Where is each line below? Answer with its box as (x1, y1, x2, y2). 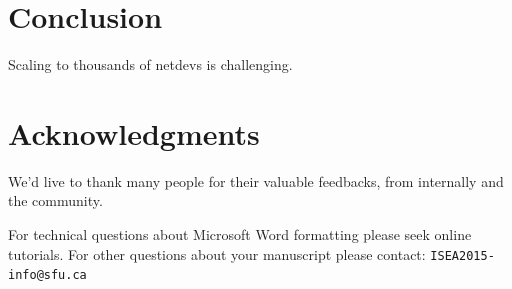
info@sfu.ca (8, 268, 87, 283)
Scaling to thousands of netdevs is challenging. (8, 54, 293, 75)
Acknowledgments (8, 112, 260, 153)
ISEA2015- (430, 248, 495, 263)
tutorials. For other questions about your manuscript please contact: (8, 243, 426, 264)
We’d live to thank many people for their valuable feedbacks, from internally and (8, 170, 504, 191)
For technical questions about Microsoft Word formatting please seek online (8, 224, 472, 245)
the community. (8, 190, 103, 211)
